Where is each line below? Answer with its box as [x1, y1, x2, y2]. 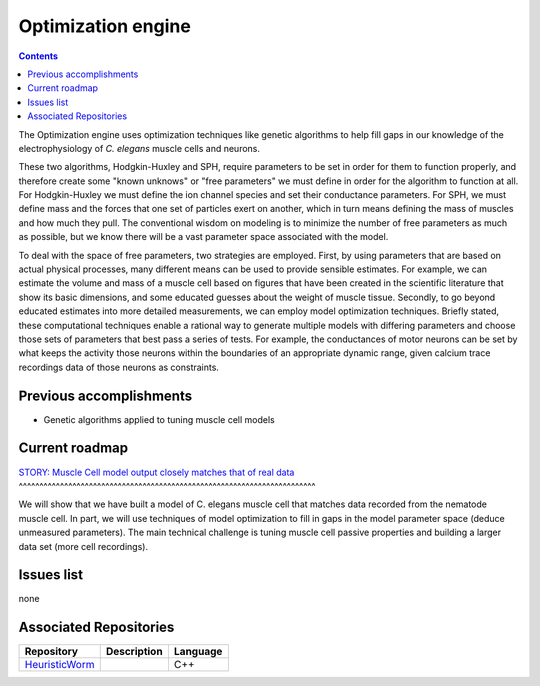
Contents [18, 50, 59, 62]
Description [105, 645, 164, 659]
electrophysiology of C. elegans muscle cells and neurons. [18, 142, 260, 154]
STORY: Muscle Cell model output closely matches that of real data [18, 466, 295, 478]
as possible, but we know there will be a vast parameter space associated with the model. [18, 231, 389, 243]
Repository [24, 645, 79, 659]
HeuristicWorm [24, 658, 95, 672]
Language [173, 645, 223, 659]
